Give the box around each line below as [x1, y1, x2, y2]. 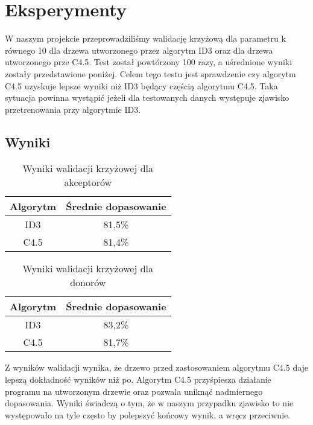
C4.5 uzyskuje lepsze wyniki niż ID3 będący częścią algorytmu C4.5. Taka [5, 79, 278, 92]
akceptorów [64, 175, 112, 190]
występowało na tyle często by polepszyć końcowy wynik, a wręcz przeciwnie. [5, 408, 291, 421]
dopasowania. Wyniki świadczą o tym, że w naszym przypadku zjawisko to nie [5, 397, 294, 409]
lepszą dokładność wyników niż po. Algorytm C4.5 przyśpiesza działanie [5, 373, 271, 386]
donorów [70, 275, 106, 290]
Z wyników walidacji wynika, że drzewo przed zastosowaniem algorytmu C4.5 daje [5, 361, 309, 374]
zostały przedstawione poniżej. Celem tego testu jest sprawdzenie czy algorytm [5, 67, 296, 80]
